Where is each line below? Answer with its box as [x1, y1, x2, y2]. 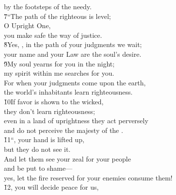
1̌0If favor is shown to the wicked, [4, 96, 104, 106]
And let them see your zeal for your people [4, 153, 131, 163]
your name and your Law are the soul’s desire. [4, 49, 142, 59]
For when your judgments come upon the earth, [4, 77, 146, 87]
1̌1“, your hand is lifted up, [4, 134, 84, 145]
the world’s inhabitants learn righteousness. [4, 87, 133, 97]
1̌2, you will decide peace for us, [4, 182, 99, 192]
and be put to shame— [4, 163, 73, 173]
